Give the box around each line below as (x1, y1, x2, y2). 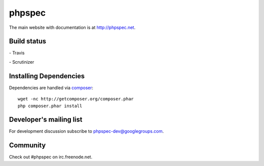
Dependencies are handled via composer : (9, 85, 93, 91)
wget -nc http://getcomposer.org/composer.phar (18, 96, 134, 102)
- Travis (9, 50, 25, 56)
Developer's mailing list (9, 116, 83, 124)
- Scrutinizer (9, 59, 34, 65)
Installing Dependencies (9, 71, 85, 80)
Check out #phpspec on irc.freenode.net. (9, 154, 92, 160)
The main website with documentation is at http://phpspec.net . (9, 24, 135, 30)
